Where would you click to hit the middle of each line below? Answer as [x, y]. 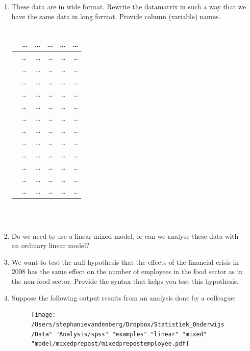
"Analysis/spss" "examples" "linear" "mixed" [131, 334]
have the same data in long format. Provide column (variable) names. [116, 16]
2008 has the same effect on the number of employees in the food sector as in [127, 271]
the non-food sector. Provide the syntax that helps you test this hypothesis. [125, 281]
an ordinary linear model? [50, 245]
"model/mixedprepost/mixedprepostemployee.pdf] [110, 344]
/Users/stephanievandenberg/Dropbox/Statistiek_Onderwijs [128, 324]
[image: [43, 315]
